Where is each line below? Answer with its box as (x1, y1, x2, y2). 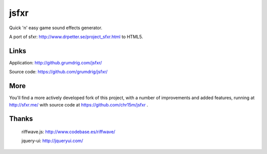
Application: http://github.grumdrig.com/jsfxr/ (9, 59, 102, 65)
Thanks (9, 114, 33, 123)
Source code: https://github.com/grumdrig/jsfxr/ (9, 69, 108, 75)
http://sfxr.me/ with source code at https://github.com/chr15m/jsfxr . (9, 102, 148, 107)
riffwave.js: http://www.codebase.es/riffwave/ (21, 129, 116, 135)
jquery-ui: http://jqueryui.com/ (21, 138, 84, 144)
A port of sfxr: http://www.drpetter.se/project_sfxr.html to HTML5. (9, 34, 143, 40)
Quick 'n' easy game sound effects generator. (9, 25, 102, 31)
